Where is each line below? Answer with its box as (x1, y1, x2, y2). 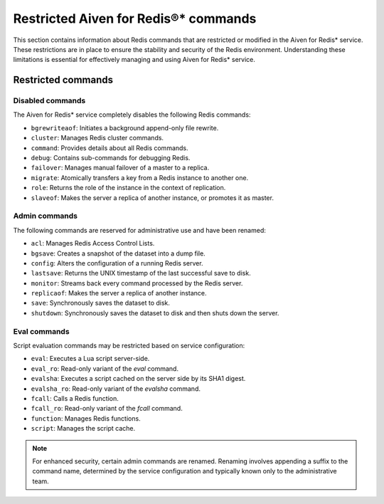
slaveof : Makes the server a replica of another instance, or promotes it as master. (31, 193, 274, 202)
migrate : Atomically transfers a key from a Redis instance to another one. (31, 173, 249, 182)
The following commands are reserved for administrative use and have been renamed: (13, 226, 267, 234)
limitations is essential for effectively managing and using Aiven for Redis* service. (13, 56, 256, 64)
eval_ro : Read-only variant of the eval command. (31, 364, 179, 373)
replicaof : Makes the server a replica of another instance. (31, 289, 207, 298)
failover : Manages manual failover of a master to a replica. (31, 164, 210, 172)
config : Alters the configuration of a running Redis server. (31, 258, 203, 267)
